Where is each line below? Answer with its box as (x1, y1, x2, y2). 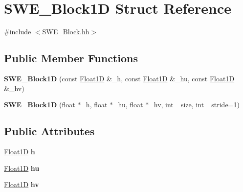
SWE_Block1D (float (4, 99, 75, 110)
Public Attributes (4, 123, 95, 139)
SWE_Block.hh (42, 26, 89, 37)
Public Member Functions (4, 50, 138, 66)
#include (4, 26, 31, 37)
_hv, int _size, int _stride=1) (149, 99, 240, 110)
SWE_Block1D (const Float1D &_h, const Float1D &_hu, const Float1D (4, 73, 235, 83)
